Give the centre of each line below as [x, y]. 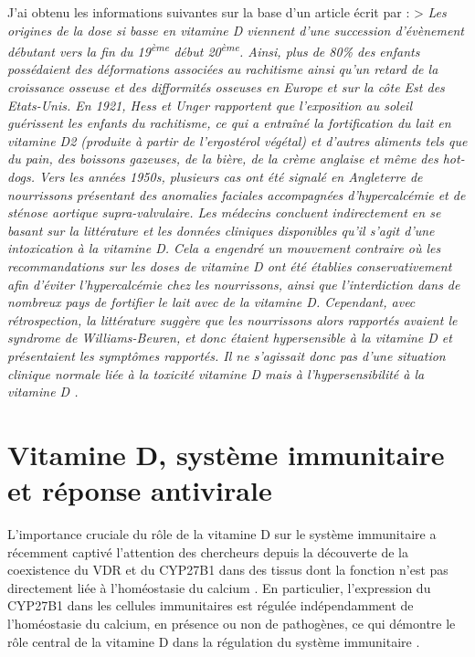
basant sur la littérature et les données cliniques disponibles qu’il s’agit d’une [221, 230]
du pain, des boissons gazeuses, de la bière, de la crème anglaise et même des [223, 159]
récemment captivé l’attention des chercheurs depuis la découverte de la [208, 551]
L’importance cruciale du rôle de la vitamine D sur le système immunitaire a [222, 534]
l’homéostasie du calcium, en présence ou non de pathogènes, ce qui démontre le [232, 623]
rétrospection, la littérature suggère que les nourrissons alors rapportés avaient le [232, 319]
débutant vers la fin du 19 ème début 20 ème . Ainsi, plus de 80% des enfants [214, 50]
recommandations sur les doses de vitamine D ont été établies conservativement [230, 265]
